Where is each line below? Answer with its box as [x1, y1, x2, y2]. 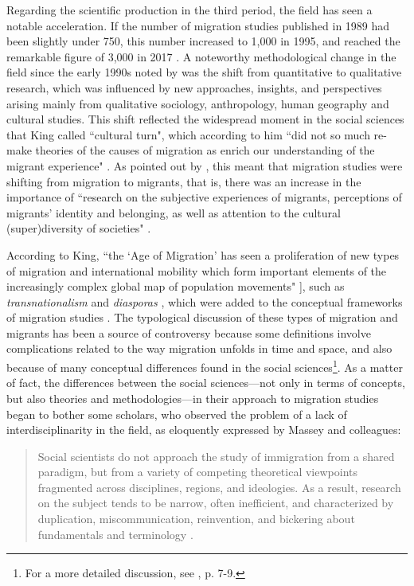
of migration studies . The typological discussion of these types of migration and [6, 309, 398, 326]
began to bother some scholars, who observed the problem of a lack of [6, 405, 347, 422]
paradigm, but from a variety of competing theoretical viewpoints [37, 463, 357, 480]
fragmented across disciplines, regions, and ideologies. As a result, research [37, 479, 401, 495]
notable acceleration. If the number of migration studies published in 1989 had [6, 17, 390, 33]
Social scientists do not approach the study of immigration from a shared [37, 447, 395, 464]
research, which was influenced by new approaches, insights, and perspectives [6, 79, 382, 96]
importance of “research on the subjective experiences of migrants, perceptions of [6, 189, 402, 205]
